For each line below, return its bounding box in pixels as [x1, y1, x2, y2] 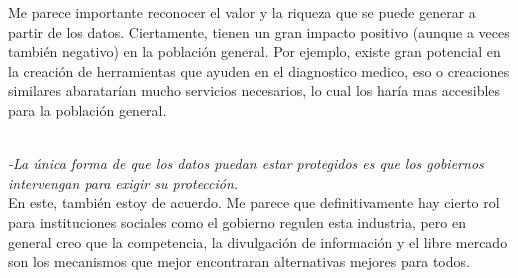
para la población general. [8, 99, 167, 120]
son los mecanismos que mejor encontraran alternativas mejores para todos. [8, 251, 470, 272]
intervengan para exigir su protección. [8, 172, 239, 193]
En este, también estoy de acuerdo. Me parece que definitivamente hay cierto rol [8, 192, 500, 213]
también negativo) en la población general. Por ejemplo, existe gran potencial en [8, 41, 501, 62]
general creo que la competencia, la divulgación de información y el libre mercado [8, 231, 508, 252]
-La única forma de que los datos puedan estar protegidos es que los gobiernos [8, 153, 484, 174]
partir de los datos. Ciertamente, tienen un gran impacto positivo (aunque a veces [8, 21, 510, 42]
